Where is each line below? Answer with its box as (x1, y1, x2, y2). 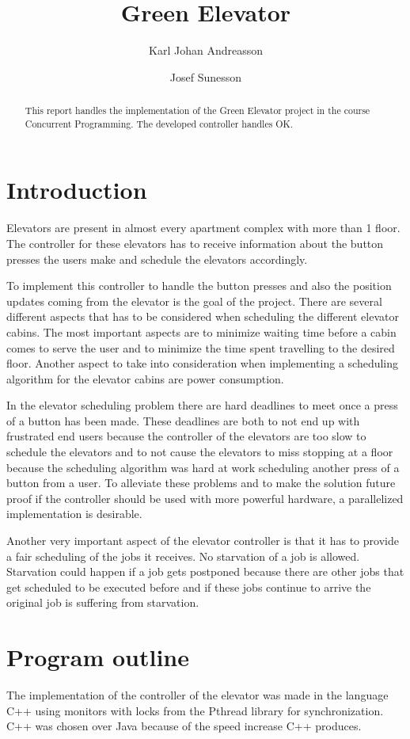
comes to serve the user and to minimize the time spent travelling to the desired (6, 339, 395, 356)
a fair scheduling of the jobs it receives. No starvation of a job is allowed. (6, 547, 360, 564)
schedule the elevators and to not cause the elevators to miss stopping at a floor (6, 444, 393, 460)
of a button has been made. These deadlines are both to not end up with (6, 412, 360, 429)
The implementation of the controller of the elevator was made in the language (6, 687, 389, 703)
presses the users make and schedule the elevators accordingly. (6, 250, 308, 267)
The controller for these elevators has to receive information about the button (6, 234, 384, 251)
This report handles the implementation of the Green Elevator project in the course (25, 104, 370, 117)
